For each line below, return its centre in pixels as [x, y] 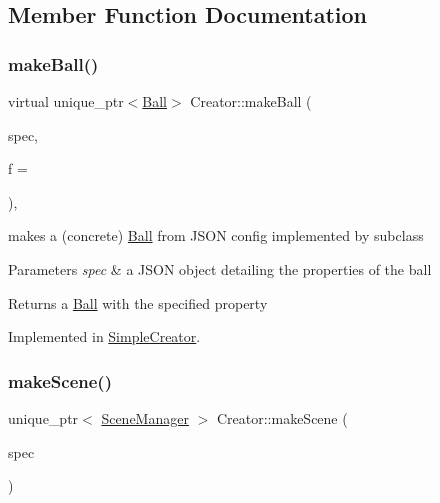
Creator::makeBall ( [251, 101]
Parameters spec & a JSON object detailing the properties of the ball [220, 268]
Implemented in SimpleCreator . [104, 336]
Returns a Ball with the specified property [138, 302]
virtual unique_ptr [66, 101]
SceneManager [145, 417]
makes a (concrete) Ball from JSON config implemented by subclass [216, 235]
